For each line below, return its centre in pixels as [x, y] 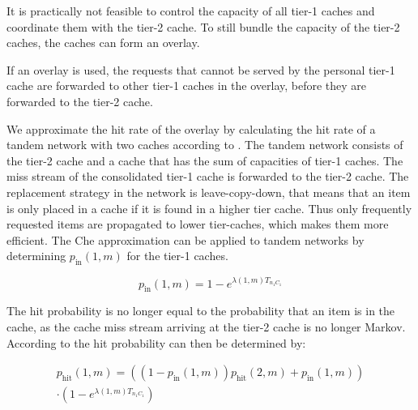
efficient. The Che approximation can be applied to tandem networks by [186, 239]
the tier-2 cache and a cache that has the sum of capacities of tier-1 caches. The [205, 160]
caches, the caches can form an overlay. [103, 43]
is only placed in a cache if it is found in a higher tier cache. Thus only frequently [209, 208]
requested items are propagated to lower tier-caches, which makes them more [198, 224]
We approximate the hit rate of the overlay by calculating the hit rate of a [191, 128]
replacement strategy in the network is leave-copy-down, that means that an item [209, 192]
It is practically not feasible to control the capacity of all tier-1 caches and [191, 11]
